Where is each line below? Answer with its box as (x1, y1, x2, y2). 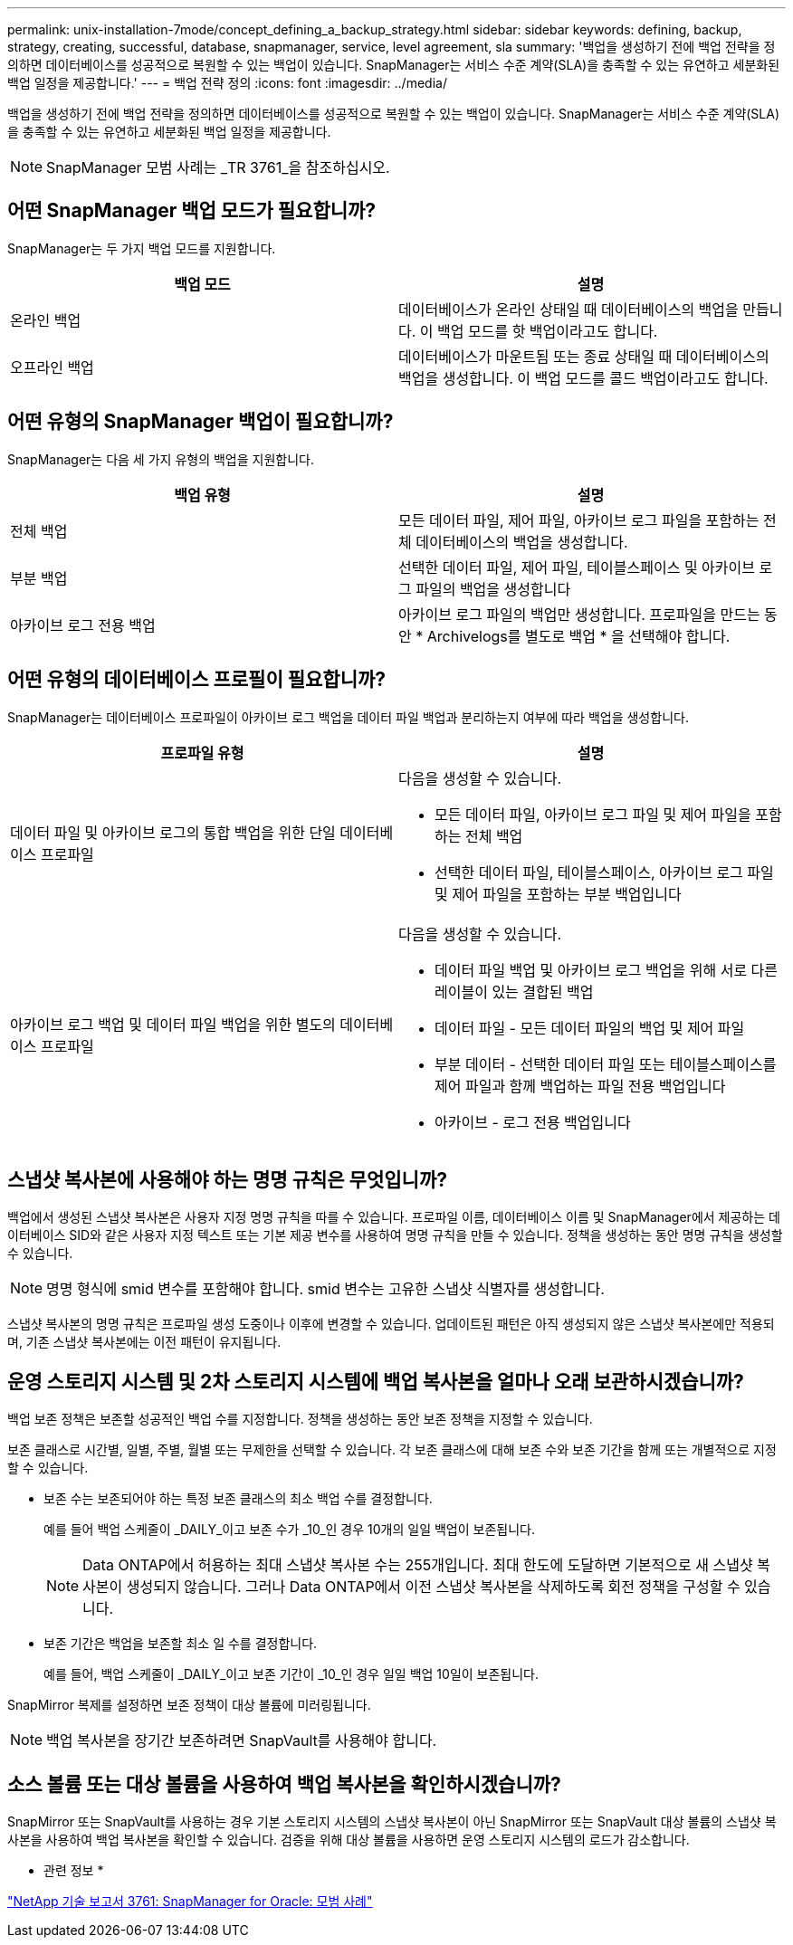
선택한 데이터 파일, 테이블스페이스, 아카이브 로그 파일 (435, 863, 774, 882)
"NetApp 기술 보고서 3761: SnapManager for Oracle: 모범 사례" (7, 1893, 373, 1910)
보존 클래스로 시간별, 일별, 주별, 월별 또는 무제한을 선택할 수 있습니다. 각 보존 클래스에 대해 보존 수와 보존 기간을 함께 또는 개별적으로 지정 (7, 1442, 777, 1458)
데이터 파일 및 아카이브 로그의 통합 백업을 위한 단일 (10, 823, 336, 842)
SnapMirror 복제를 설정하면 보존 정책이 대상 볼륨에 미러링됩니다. (7, 1697, 371, 1713)
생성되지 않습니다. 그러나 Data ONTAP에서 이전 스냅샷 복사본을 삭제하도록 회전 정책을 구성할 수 (126, 1578, 740, 1597)
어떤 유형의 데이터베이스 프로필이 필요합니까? (7, 668, 387, 691)
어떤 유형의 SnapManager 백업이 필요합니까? (7, 410, 394, 434)
